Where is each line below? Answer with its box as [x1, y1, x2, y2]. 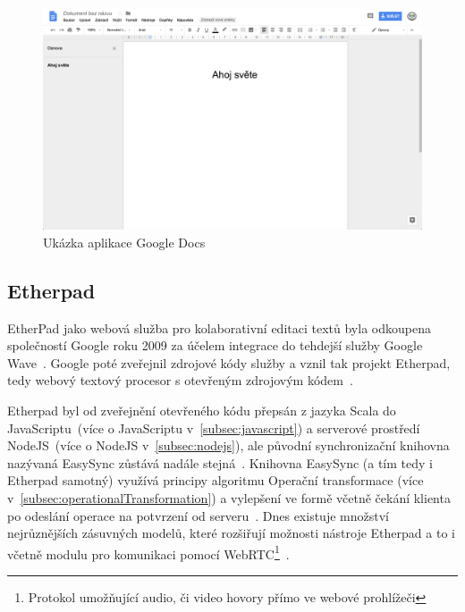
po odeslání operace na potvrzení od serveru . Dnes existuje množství [7, 506, 389, 524]
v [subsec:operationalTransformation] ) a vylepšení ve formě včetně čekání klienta [7, 489, 451, 507]
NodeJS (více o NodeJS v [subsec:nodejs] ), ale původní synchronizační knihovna [7, 436, 450, 455]
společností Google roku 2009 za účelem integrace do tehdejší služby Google [7, 336, 423, 355]
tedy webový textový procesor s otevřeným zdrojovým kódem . [7, 371, 353, 390]
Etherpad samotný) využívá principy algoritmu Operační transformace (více [7, 471, 424, 490]
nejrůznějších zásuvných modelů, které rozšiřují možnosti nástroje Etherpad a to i [7, 524, 455, 542]
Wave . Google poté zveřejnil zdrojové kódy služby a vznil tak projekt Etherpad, [7, 353, 451, 372]
